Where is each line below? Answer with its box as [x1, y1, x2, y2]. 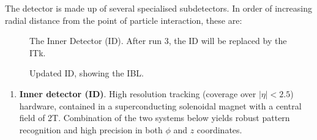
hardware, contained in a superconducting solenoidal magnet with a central [19, 99, 302, 112]
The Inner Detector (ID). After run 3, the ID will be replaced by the [29, 34, 287, 47]
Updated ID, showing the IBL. [29, 67, 144, 79]
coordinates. [196, 123, 242, 136]
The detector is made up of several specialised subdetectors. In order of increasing [5, 2, 313, 14]
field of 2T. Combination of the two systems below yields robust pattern [19, 111, 290, 124]
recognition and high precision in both [19, 123, 163, 136]
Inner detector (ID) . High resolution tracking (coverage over [19, 87, 256, 100]
